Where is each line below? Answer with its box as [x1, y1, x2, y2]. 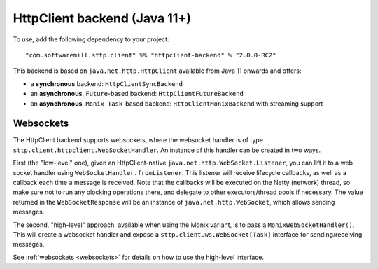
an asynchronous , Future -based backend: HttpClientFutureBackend [30, 90, 244, 98]
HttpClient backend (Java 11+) [13, 11, 192, 26]
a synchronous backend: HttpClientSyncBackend [30, 79, 183, 88]
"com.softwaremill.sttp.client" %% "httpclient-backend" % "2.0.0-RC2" [25, 51, 276, 59]
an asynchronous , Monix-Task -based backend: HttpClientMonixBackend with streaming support [30, 99, 323, 108]
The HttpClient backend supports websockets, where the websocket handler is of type [13, 136, 264, 144]
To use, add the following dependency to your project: [13, 35, 169, 43]
